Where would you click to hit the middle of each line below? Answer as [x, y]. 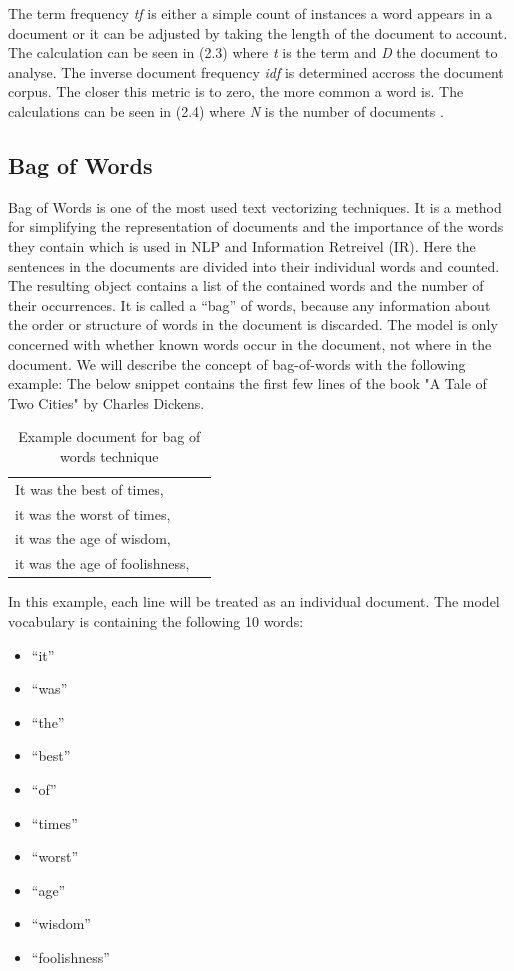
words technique [109, 455]
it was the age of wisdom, [93, 538]
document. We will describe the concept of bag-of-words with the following [237, 363]
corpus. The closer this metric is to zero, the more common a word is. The [236, 91]
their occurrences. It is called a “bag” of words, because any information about [249, 304]
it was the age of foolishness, [102, 563]
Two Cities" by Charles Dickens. [106, 402]
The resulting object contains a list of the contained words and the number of [246, 285]
